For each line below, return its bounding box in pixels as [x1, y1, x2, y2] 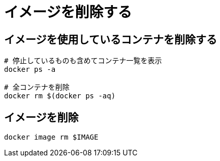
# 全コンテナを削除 [4, 83, 70, 92]
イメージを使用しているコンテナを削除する [4, 33, 217, 46]
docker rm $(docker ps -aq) [4, 92, 116, 100]
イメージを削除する [4, 4, 132, 21]
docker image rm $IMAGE [4, 133, 99, 142]
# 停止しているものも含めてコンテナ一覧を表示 [4, 57, 162, 65]
